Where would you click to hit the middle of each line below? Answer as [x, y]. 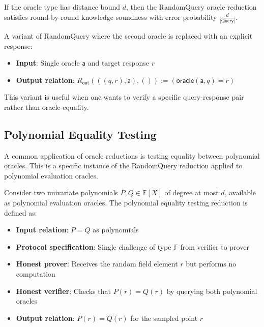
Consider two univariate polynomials [61, 192]
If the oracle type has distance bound [62, 7]
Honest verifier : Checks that [63, 291]
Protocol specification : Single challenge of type [94, 246]
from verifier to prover [215, 246]
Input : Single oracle [48, 63]
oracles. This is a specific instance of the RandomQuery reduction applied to [123, 166]
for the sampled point [164, 318]
